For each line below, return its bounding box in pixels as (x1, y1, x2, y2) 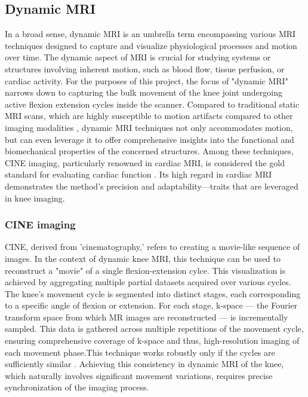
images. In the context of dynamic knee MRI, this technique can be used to (5, 252, 281, 264)
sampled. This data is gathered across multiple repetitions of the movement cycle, (5, 322, 304, 335)
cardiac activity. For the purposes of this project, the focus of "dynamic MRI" (5, 74, 288, 87)
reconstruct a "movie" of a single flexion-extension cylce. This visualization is (5, 264, 286, 276)
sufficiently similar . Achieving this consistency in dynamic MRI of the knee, (5, 358, 284, 370)
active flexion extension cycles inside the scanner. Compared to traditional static (5, 97, 300, 110)
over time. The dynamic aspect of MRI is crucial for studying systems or (5, 51, 271, 63)
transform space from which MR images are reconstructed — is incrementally (5, 310, 288, 323)
